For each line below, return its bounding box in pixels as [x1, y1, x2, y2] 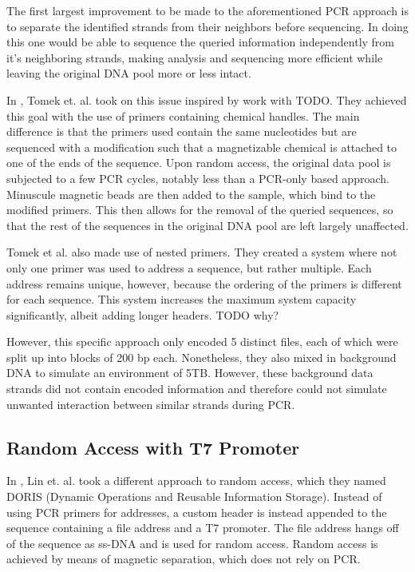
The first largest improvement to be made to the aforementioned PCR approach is [6, 2, 409, 18]
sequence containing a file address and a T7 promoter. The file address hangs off [6, 519, 399, 536]
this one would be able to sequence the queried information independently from [6, 34, 395, 50]
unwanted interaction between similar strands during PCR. [6, 395, 295, 412]
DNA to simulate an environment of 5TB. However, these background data [6, 364, 373, 381]
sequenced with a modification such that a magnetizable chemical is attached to [6, 138, 397, 155]
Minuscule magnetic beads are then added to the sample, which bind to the [6, 185, 376, 202]
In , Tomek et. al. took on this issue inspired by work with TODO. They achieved [6, 91, 407, 108]
